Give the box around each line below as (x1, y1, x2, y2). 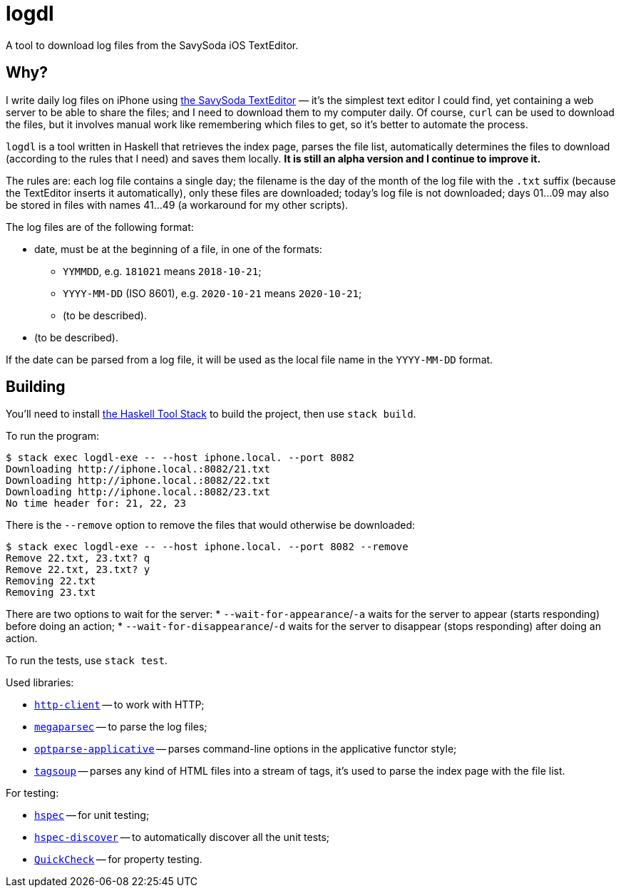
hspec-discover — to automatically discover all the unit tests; (34, 831, 330, 844)
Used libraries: (6, 676, 74, 689)
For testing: (6, 787, 59, 800)
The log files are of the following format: (6, 220, 194, 233)
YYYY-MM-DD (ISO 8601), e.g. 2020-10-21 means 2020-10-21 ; (63, 287, 362, 299)
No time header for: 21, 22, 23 (6, 497, 186, 510)
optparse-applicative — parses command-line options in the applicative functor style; (34, 743, 457, 755)
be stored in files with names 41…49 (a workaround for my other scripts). (6, 198, 349, 211)
